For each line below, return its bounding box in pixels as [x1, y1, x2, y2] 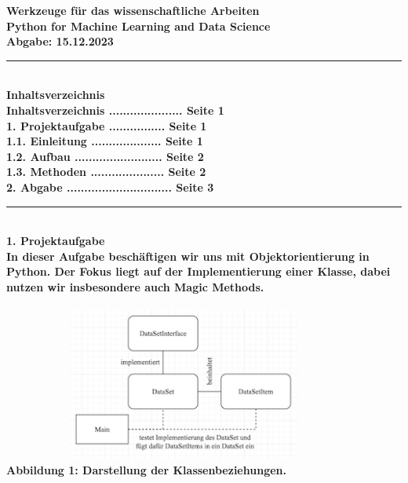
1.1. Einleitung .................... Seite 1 [6, 133, 203, 149]
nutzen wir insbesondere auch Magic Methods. [6, 278, 264, 295]
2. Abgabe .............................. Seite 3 [6, 178, 214, 195]
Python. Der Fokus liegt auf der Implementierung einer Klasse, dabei [6, 263, 391, 280]
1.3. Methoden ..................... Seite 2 [6, 163, 206, 180]
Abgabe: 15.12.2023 [6, 33, 114, 49]
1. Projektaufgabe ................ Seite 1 [6, 117, 207, 134]
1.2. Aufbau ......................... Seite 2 [6, 148, 204, 164]
